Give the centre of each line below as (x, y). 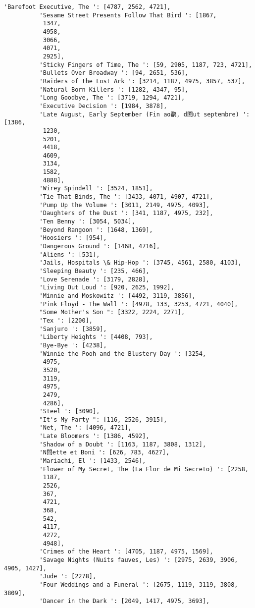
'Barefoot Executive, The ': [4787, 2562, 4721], (87, 7)
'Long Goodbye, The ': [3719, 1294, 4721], (112, 98)
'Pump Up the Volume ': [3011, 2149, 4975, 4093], (125, 205)
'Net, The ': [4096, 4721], (85, 428)
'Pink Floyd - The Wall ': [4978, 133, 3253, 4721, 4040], (139, 304)
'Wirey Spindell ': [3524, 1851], (96, 189)
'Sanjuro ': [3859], (73, 329)
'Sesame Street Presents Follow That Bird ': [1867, (128, 15)
